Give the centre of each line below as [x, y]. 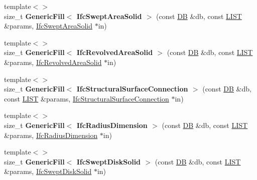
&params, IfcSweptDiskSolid [48, 171]
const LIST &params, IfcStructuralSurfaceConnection [87, 98]
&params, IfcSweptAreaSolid [48, 26]
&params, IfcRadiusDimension [51, 135]
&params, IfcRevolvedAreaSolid [53, 62]
